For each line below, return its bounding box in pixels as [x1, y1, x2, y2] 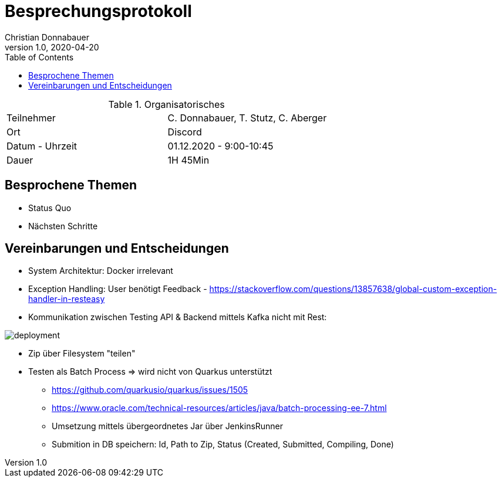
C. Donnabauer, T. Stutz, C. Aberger [167, 111, 327, 124]
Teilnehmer [6, 111, 56, 124]
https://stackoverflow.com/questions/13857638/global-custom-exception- [209, 284, 497, 294]
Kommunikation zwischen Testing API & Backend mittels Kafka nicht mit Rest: [28, 312, 327, 323]
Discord [167, 125, 202, 138]
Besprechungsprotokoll [5, 1, 192, 21]
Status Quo [28, 202, 72, 213]
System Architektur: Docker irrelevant [28, 266, 173, 276]
